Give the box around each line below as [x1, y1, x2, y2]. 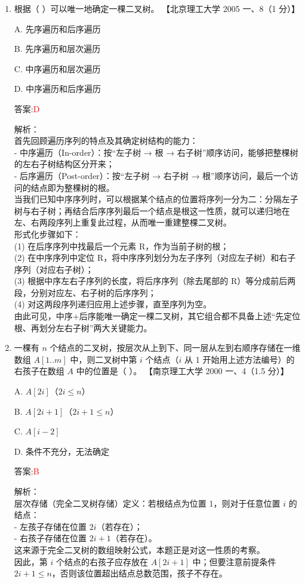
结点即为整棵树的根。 [30, 181, 115, 193]
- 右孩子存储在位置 [14, 532, 87, 544]
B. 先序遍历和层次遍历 [14, 42, 101, 55]
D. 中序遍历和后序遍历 [14, 82, 101, 95]
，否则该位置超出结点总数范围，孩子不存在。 [51, 567, 227, 579]
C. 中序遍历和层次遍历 [14, 62, 101, 75]
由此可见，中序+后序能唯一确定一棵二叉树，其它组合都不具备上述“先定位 [14, 310, 301, 322]
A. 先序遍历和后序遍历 [14, 22, 101, 35]
